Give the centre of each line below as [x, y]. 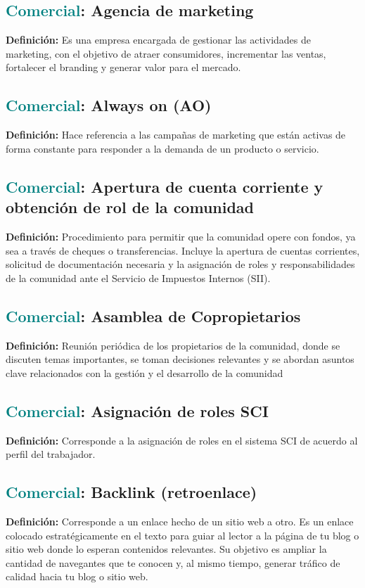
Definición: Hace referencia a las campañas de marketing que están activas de [176, 135]
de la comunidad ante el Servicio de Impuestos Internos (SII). [138, 277]
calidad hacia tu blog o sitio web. [77, 576]
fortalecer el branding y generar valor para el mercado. [123, 67]
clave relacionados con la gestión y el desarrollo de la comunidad [145, 372]
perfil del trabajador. [51, 454]
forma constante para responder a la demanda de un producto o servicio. [162, 148]
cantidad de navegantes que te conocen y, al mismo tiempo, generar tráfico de [173, 562]
